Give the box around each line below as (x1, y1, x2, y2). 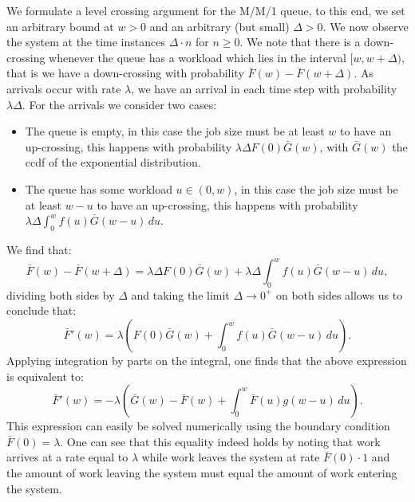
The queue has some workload (25, 180, 172, 197)
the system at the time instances (6, 33, 165, 50)
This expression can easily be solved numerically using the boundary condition (6, 418, 390, 434)
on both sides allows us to (275, 286, 403, 303)
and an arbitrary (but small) (149, 18, 290, 34)
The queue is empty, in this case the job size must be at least (25, 123, 325, 139)
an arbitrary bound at (6, 18, 114, 34)
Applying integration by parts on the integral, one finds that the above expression (6, 352, 407, 368)
